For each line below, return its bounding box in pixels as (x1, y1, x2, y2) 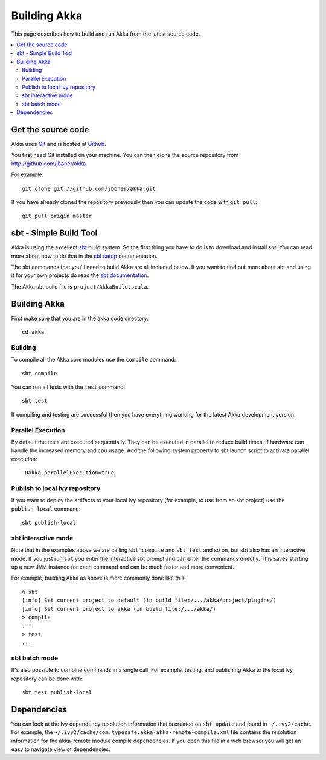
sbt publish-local (22, 519, 77, 526)
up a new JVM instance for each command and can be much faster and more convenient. (11, 563, 235, 570)
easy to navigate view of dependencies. (11, 746, 111, 753)
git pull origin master (22, 212, 92, 220)
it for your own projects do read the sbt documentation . (11, 272, 149, 279)
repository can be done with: (11, 675, 83, 682)
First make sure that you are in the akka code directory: (11, 315, 149, 322)
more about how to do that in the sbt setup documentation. (11, 252, 158, 260)
